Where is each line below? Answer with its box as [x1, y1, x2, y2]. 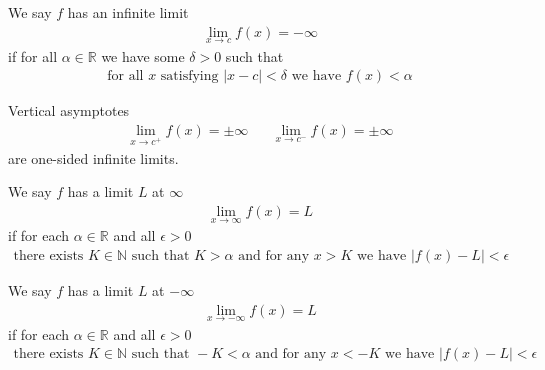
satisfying [160, 69, 219, 84]
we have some [101, 45, 185, 66]
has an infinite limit [67, 2, 189, 22]
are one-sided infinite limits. [8, 147, 179, 168]
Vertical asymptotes [8, 100, 130, 121]
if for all [8, 45, 58, 66]
